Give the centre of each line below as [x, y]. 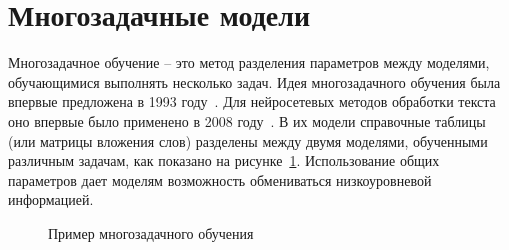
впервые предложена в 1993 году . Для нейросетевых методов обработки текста [252, 101]
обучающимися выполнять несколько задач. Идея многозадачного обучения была [254, 81]
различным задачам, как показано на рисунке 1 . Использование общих [224, 160]
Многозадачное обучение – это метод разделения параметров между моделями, [249, 62]
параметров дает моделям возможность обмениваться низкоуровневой [220, 179]
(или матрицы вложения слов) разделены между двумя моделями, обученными [248, 140]
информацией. [51, 199]
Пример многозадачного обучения [151, 232]
